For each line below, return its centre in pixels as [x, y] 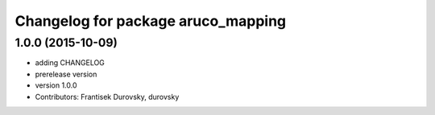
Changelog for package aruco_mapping [151, 21]
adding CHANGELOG [70, 63]
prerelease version [66, 74]
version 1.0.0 [56, 85]
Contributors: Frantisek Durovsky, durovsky [107, 97]
